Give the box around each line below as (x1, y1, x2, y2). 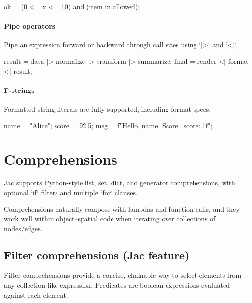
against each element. (4, 289, 68, 300)
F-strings (4, 85, 35, 95)
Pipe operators (4, 21, 56, 31)
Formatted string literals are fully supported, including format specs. (4, 103, 211, 114)
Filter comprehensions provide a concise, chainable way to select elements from (4, 270, 242, 280)
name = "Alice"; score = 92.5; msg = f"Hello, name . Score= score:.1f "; (4, 120, 213, 130)
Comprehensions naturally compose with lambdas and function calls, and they (4, 204, 240, 214)
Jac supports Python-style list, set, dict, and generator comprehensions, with (4, 178, 235, 188)
